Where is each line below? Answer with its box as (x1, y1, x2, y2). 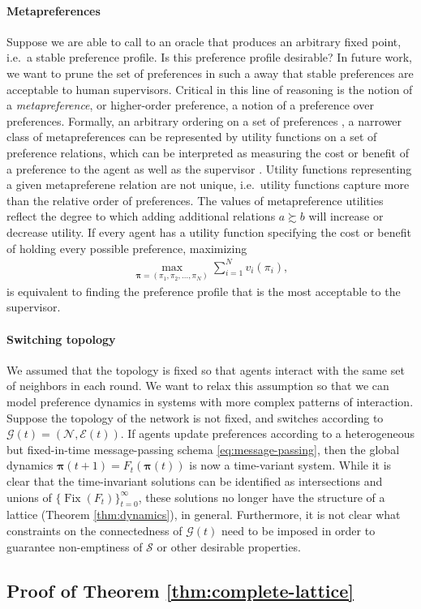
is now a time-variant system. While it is (189, 457, 392, 474)
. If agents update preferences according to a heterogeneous (120, 425, 415, 442)
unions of (6, 488, 52, 505)
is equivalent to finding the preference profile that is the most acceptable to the (6, 282, 401, 299)
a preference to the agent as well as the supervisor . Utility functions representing (6, 160, 412, 177)
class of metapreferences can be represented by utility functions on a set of (6, 128, 377, 145)
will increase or (308, 208, 384, 225)
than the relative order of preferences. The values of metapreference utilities (6, 191, 384, 208)
